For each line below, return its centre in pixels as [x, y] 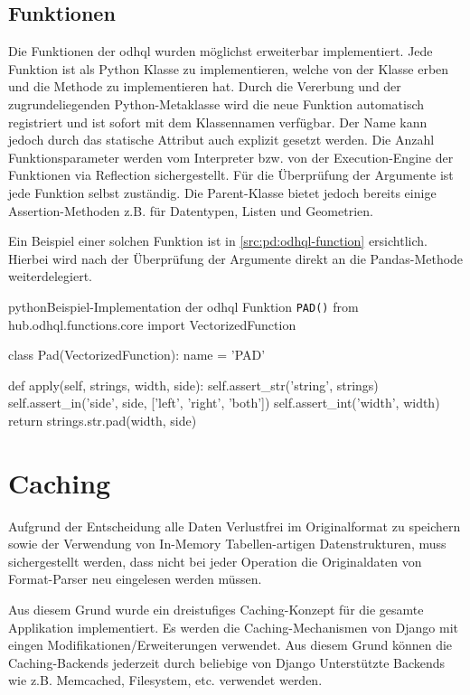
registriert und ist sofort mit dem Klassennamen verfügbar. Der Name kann [218, 122]
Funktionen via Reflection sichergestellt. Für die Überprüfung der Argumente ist [231, 175]
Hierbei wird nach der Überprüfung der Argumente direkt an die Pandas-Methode [236, 258]
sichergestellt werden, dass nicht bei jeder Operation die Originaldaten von [215, 561]
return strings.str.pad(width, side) [103, 420]
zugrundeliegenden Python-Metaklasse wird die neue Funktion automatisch [216, 103]
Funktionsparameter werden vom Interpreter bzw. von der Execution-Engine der [231, 157]
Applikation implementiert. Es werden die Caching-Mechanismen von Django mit [234, 627]
